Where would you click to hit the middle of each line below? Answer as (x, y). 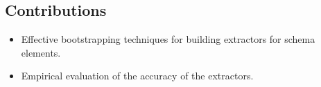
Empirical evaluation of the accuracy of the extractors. (137, 76)
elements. (41, 52)
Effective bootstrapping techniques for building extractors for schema (168, 39)
